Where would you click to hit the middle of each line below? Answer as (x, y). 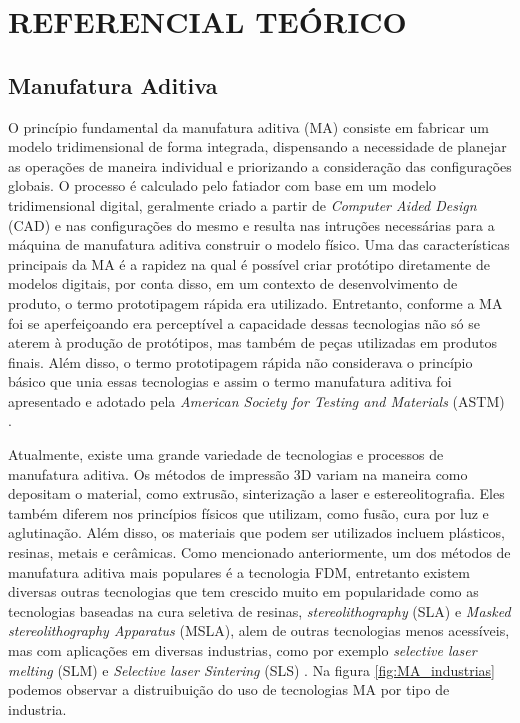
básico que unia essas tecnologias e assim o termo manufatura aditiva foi (230, 381)
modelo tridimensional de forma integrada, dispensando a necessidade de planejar (257, 146)
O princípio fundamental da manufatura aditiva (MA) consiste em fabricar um (249, 126)
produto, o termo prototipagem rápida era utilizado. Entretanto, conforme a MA (255, 302)
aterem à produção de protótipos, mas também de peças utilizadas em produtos (252, 342)
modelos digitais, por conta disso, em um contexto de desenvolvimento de (233, 283)
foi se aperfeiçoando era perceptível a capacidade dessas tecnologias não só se (244, 322)
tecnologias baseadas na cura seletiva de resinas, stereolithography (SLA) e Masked (259, 610)
